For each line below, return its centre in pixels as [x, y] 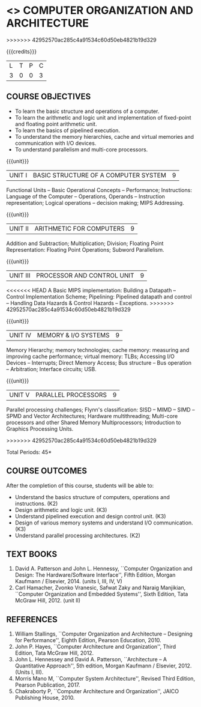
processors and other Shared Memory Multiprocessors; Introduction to [94, 422]
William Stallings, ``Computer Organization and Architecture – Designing [104, 634]
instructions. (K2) [36, 503]
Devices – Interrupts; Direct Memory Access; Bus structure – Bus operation [99, 363]
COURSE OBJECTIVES [49, 97]
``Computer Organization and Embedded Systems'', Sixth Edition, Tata [101, 594]
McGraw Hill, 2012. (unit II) [48, 601]
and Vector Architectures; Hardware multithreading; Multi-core [100, 416]
